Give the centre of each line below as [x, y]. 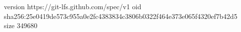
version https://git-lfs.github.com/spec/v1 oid [73, 6]
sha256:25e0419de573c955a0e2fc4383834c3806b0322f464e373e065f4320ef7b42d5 [121, 16]
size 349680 [21, 25]
